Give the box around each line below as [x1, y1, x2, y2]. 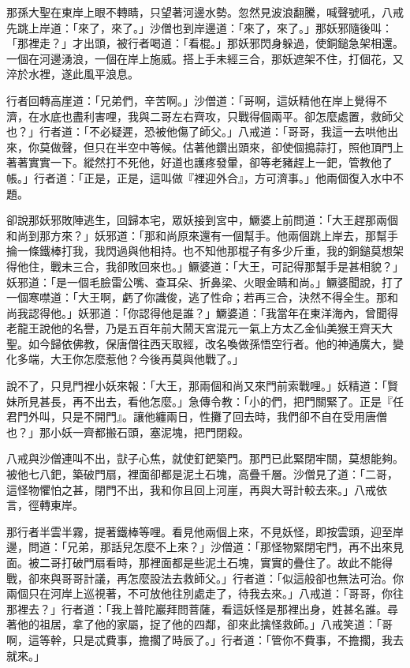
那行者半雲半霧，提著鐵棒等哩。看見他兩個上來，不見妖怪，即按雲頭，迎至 [6, 523, 393, 539]
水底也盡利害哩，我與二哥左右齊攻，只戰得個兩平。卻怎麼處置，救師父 [39, 107, 404, 124]
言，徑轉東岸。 [6, 497, 84, 513]
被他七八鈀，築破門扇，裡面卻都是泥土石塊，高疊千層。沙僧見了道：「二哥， [6, 466, 398, 482]
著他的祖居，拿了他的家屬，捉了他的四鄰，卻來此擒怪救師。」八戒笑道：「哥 [6, 616, 393, 632]
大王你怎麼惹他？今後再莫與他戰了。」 [50, 351, 244, 367]
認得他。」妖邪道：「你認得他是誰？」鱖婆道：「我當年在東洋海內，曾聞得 [28, 304, 398, 321]
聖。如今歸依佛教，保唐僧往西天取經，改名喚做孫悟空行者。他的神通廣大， [6, 335, 393, 351]
